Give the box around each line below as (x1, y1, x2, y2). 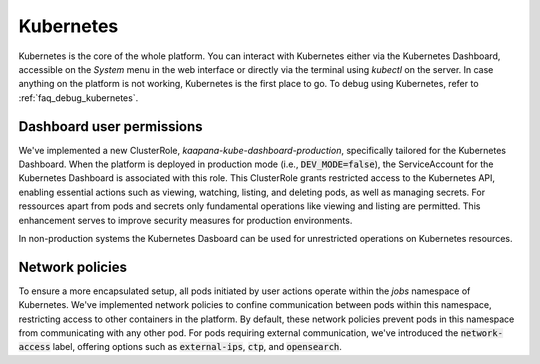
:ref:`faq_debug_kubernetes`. (18, 91, 139, 104)
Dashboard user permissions (18, 118, 204, 135)
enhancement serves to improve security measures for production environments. (18, 214, 353, 226)
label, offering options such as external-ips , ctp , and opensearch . (52, 341, 342, 353)
